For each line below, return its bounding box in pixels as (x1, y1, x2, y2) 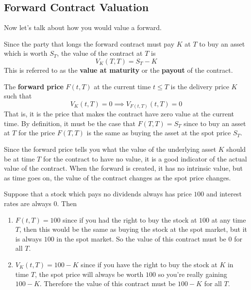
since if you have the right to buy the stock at (81, 259, 218, 269)
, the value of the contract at (57, 48, 143, 58)
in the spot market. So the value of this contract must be (56, 233, 226, 243)
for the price (18, 128, 55, 138)
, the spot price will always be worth (34, 269, 144, 279)
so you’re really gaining (158, 269, 227, 279)
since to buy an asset (184, 118, 246, 128)
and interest (206, 189, 242, 199)
